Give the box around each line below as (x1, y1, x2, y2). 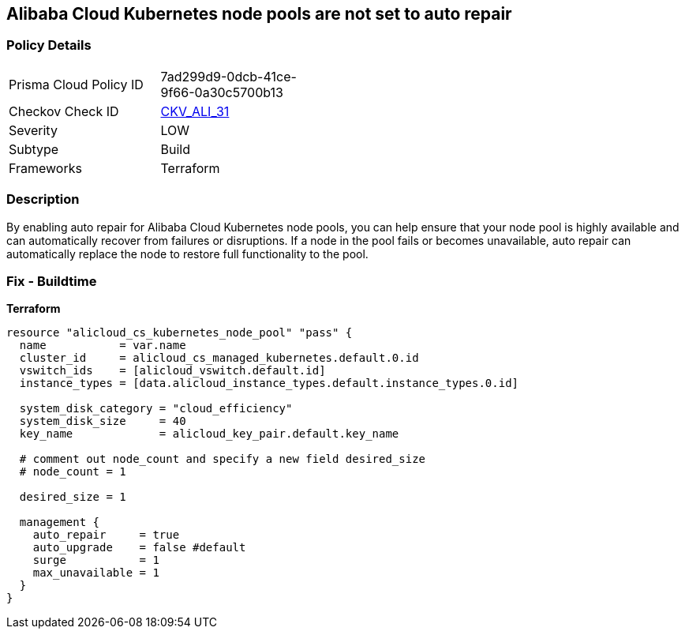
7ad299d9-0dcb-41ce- (160, 68, 297, 85)
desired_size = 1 (19, 490, 126, 504)
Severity (9, 122, 58, 138)
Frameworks (9, 160, 82, 176)
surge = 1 (32, 554, 159, 567)
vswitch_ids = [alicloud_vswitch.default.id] (19, 364, 326, 378)
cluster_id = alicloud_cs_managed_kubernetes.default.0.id (19, 351, 419, 365)
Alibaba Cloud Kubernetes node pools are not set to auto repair (6, 4, 512, 24)
